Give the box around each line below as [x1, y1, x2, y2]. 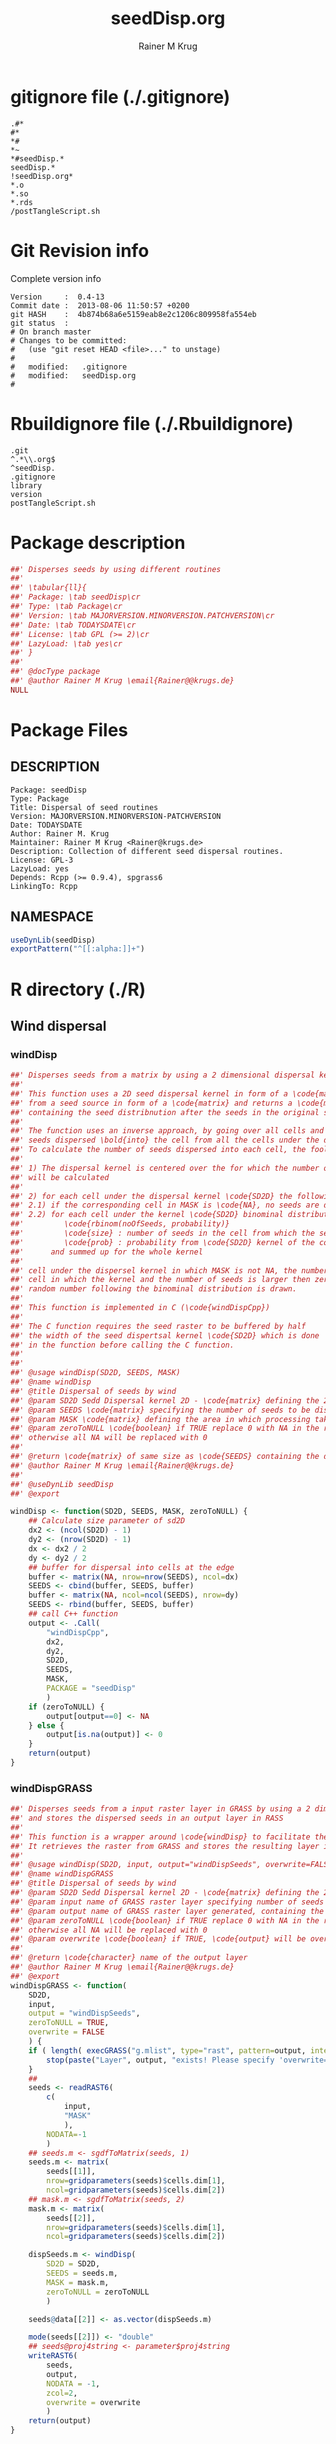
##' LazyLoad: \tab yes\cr [10, 638, 123, 649]
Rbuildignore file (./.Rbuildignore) [10, 412, 294, 435]
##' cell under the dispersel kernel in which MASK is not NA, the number [10, 1265, 329, 1276]
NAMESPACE [10, 908, 94, 926]
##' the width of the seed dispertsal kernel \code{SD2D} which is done [10, 1330, 320, 1341]
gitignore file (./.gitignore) [10, 85, 231, 108]
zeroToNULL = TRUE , [28, 2018, 110, 2028]
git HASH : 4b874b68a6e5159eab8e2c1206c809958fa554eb [10, 309, 257, 319]
